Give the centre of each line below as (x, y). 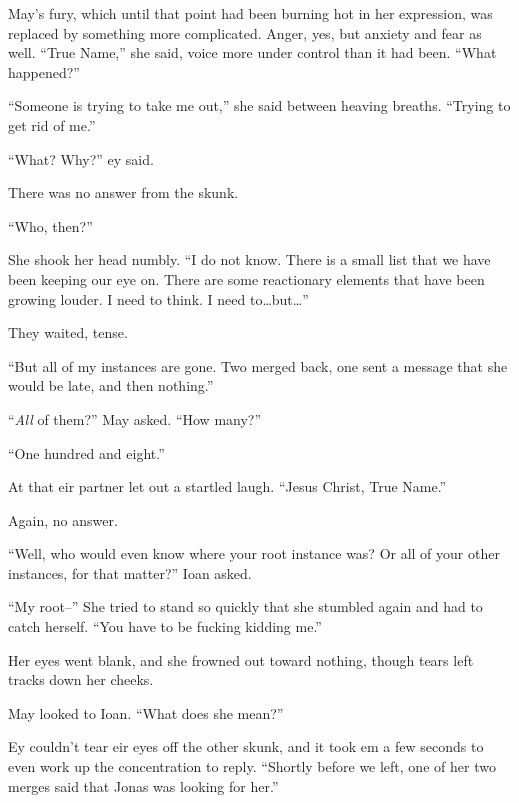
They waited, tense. (68, 332)
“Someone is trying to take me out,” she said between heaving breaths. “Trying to (259, 105)
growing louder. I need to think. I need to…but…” (158, 298)
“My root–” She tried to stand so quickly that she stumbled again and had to (245, 606)
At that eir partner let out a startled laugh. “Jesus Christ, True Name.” (227, 486)
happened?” (44, 71)
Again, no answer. (63, 519)
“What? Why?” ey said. (81, 158)
